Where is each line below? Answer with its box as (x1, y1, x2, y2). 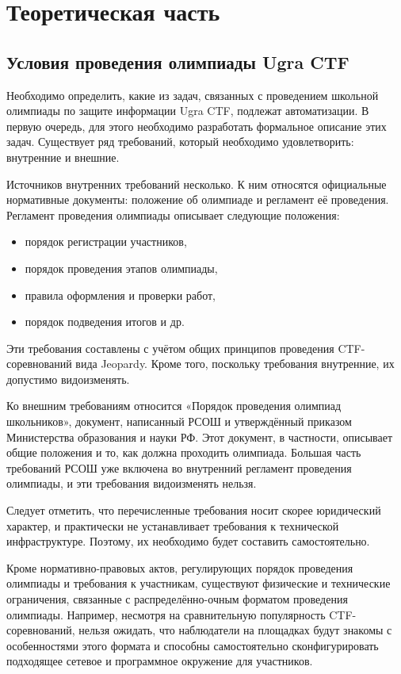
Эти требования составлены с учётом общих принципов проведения (6, 339, 334, 356)
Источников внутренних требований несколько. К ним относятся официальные (6, 175, 387, 192)
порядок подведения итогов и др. (25, 313, 185, 330)
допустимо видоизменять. (6, 370, 130, 387)
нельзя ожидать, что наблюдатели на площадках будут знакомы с (78, 622, 392, 638)
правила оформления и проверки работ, (25, 286, 216, 303)
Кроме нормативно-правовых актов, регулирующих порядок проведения (6, 559, 353, 576)
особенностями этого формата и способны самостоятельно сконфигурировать (6, 637, 379, 653)
